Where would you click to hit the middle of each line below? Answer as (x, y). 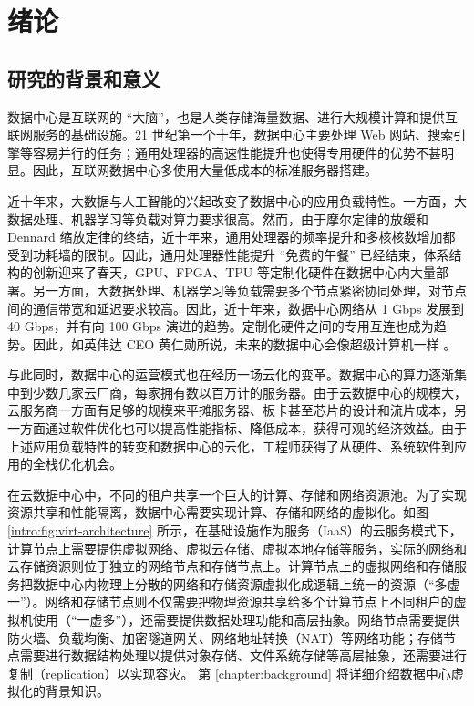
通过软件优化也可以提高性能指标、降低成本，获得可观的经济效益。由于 (256, 428)
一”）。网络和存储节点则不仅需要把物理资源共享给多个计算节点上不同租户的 (231, 602)
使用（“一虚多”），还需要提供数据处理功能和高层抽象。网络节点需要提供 (246, 620)
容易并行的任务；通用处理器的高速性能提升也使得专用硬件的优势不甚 (237, 152)
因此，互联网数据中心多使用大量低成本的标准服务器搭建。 (205, 170)
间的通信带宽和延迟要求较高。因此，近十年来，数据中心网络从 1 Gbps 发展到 (236, 308)
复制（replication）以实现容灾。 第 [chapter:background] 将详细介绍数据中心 (229, 673)
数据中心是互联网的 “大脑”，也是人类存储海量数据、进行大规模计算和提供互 (232, 116)
